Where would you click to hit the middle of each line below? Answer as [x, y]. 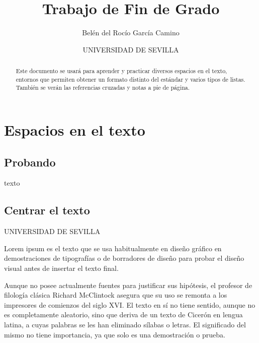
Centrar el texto [47, 210]
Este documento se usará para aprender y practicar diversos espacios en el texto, [121, 71]
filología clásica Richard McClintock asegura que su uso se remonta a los [116, 295]
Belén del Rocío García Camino [131, 33]
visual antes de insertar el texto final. [61, 268]
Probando [30, 162]
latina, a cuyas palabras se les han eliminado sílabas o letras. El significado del [125, 325]
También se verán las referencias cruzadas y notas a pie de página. [103, 88]
